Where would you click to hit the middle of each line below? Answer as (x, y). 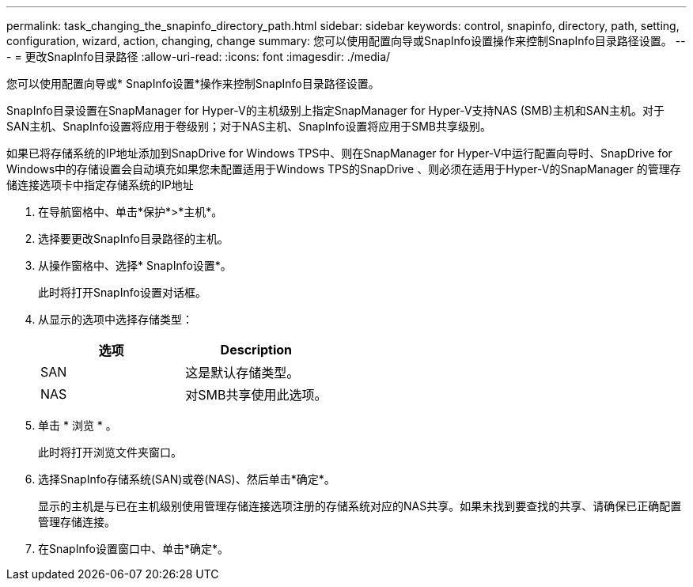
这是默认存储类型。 (242, 373)
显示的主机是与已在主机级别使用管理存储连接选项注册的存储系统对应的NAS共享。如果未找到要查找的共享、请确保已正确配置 (360, 506)
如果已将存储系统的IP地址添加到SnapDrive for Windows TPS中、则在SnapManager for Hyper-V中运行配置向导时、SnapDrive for (339, 153)
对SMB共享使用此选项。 (256, 395)
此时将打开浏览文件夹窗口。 (110, 452)
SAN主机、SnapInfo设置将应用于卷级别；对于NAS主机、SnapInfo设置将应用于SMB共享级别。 (249, 126)
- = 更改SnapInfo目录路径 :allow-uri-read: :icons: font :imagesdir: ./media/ (199, 57)
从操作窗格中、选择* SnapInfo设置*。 (135, 265)
